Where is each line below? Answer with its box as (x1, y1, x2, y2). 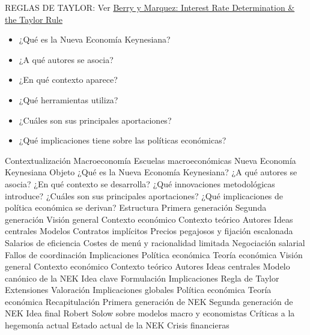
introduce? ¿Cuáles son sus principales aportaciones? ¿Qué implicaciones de (5, 189, 284, 202)
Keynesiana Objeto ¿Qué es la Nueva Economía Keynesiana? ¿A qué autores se (5, 166, 297, 178)
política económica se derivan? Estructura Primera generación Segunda (5, 201, 267, 214)
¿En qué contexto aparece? (19, 73, 118, 86)
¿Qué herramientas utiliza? (19, 93, 118, 106)
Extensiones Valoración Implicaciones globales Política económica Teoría (5, 283, 272, 296)
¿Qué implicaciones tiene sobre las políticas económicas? (19, 134, 226, 146)
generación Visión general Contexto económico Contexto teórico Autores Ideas (5, 213, 293, 225)
